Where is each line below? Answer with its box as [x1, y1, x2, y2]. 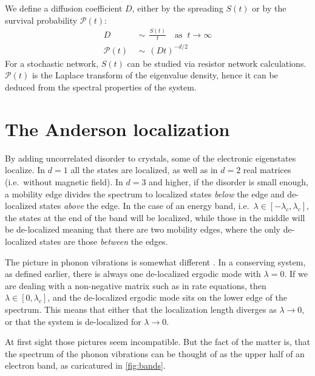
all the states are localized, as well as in [70, 163, 218, 176]
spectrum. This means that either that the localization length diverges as [5, 303, 277, 315]
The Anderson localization [5, 116, 230, 141]
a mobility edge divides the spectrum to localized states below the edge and [5, 187, 285, 200]
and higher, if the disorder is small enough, [149, 175, 308, 188]
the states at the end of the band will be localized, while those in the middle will [5, 211, 305, 224]
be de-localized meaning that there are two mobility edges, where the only [5, 223, 280, 236]
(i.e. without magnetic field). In [5, 175, 123, 188]
